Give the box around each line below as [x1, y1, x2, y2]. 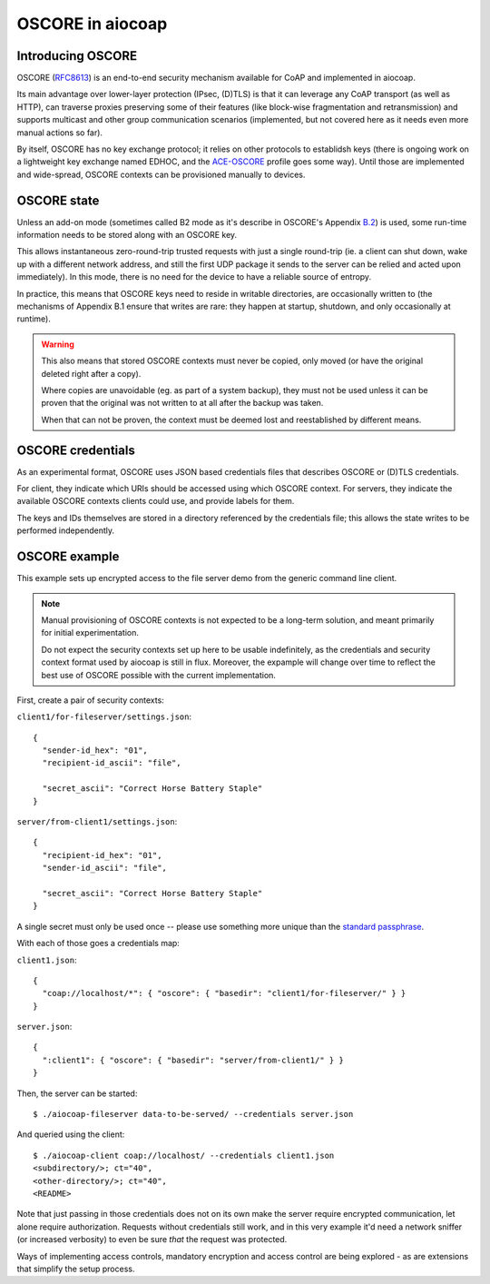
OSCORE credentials [16, 442, 135, 458]
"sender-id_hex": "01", [42, 746, 149, 756]
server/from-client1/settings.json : [16, 816, 178, 827]
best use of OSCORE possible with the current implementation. [41, 669, 277, 680]
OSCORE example [16, 549, 120, 565]
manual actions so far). [16, 127, 103, 138]
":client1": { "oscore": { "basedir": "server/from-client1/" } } [42, 1054, 344, 1065]
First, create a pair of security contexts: [16, 695, 165, 706]
